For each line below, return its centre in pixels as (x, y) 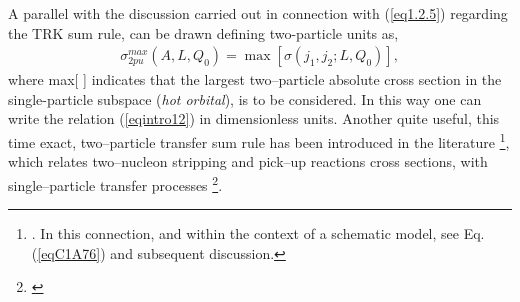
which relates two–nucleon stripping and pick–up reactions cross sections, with (248, 161)
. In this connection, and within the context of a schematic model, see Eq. (258, 233)
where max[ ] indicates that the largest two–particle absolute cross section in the (255, 79)
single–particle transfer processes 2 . (115, 183)
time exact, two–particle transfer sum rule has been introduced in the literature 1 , (259, 140)
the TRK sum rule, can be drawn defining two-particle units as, (203, 32)
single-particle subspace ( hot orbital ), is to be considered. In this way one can (245, 98)
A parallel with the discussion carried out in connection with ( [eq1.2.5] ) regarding (258, 13)
